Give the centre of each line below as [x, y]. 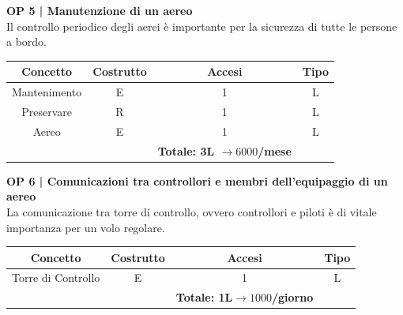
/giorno [292, 297]
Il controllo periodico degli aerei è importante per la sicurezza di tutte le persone [202, 26]
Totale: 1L [204, 297]
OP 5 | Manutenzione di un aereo [100, 10]
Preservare [47, 111]
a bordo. [27, 41]
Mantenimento [47, 92]
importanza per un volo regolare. [86, 227]
